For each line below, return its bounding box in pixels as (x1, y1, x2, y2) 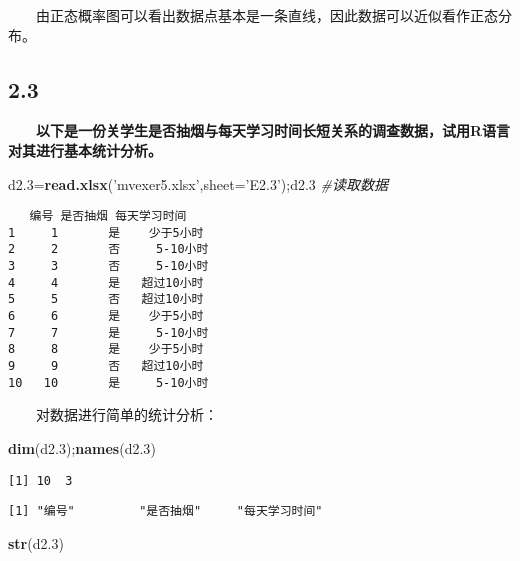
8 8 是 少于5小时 (8, 342, 204, 357)
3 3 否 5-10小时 (8, 259, 209, 274)
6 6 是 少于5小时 (8, 309, 204, 324)
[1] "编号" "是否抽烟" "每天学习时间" (8, 504, 323, 519)
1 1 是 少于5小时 (8, 225, 204, 240)
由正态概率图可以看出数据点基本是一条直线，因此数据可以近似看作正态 (35, 5, 498, 25)
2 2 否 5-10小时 (8, 242, 209, 257)
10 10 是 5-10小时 (8, 375, 209, 390)
